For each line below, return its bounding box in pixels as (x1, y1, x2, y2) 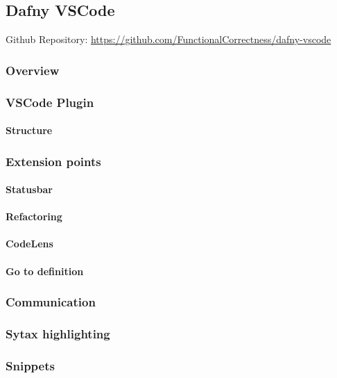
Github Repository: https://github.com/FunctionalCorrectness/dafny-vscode (6, 32, 331, 47)
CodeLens (6, 236, 53, 251)
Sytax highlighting (6, 325, 110, 343)
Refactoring (6, 209, 62, 224)
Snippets (6, 356, 55, 374)
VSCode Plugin (6, 93, 94, 110)
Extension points (6, 152, 101, 170)
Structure (6, 123, 53, 138)
